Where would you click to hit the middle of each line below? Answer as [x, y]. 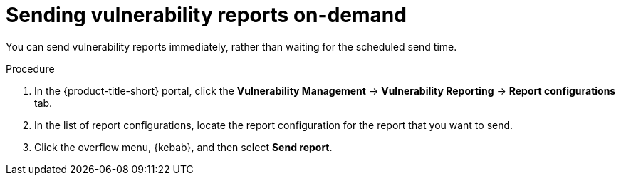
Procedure [30, 68]
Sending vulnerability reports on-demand [206, 15]
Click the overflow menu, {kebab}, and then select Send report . [183, 147]
